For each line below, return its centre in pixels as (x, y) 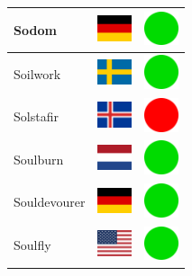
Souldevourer (50, 202)
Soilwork (37, 73)
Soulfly (32, 245)
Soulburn (39, 159)
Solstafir (36, 116)
